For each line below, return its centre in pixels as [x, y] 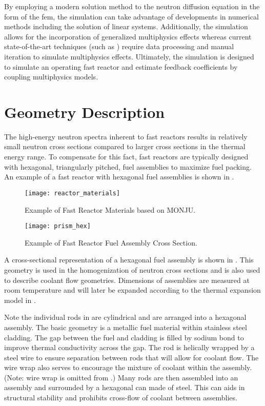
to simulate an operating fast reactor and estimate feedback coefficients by [121, 66]
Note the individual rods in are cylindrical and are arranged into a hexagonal [125, 317]
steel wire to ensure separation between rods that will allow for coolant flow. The [131, 357]
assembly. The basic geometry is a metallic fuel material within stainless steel [126, 327]
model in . [20, 300]
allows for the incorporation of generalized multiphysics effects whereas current [128, 36]
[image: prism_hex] [58, 226]
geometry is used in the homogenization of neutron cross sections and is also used [132, 269]
